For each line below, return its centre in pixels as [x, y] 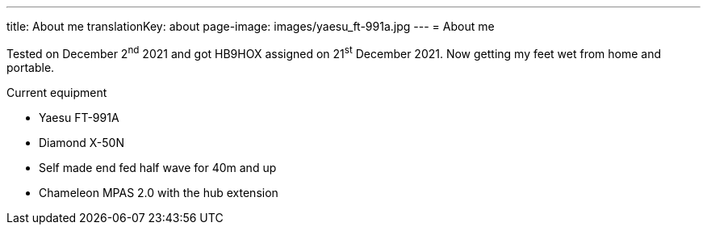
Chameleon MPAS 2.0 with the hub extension [159, 192]
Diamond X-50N [82, 142]
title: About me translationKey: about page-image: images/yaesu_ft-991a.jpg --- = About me [251, 26]
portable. [31, 67]
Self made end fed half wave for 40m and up [158, 167]
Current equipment [57, 92]
